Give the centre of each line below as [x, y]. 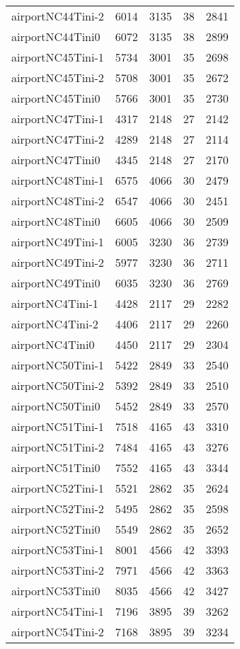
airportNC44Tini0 [56, 36]
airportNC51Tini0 [56, 467]
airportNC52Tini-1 [58, 488]
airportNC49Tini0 [56, 283]
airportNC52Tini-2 [58, 509]
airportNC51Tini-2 [58, 447]
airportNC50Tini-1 [58, 365]
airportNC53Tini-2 [58, 570]
